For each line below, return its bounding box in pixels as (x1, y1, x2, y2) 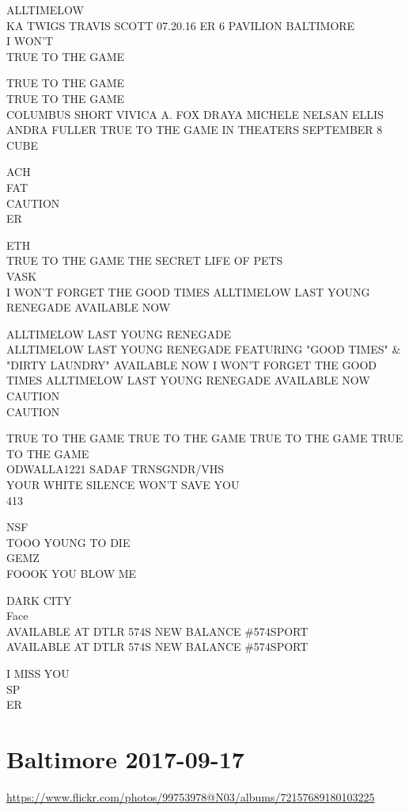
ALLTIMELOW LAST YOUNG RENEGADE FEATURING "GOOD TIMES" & (6, 341, 401, 358)
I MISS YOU (6, 664, 70, 681)
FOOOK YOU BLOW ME (6, 565, 137, 581)
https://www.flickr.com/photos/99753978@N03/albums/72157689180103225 (6, 788, 375, 805)
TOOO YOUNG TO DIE (6, 534, 131, 550)
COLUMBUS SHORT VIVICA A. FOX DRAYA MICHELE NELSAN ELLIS (6, 105, 384, 122)
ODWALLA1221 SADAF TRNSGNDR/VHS (6, 461, 225, 477)
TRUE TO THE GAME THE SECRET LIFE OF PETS (6, 252, 283, 269)
